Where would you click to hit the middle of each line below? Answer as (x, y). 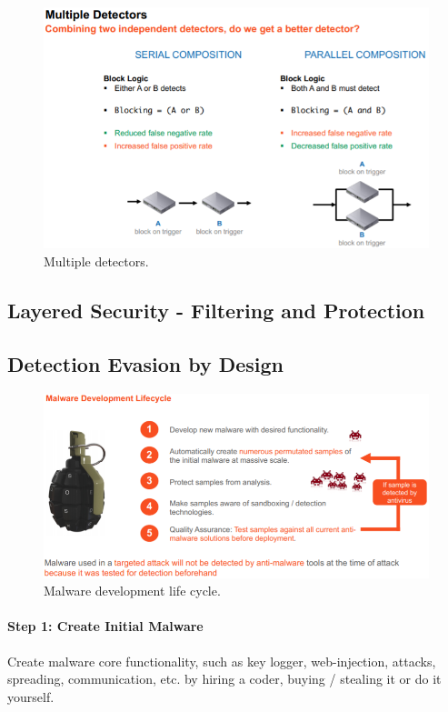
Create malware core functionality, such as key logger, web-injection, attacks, (222, 661)
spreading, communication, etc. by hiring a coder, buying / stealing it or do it (224, 679)
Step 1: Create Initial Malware (105, 626)
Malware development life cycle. (132, 591)
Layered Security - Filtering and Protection (216, 311)
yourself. (31, 696)
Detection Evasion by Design (146, 363)
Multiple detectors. (96, 261)
